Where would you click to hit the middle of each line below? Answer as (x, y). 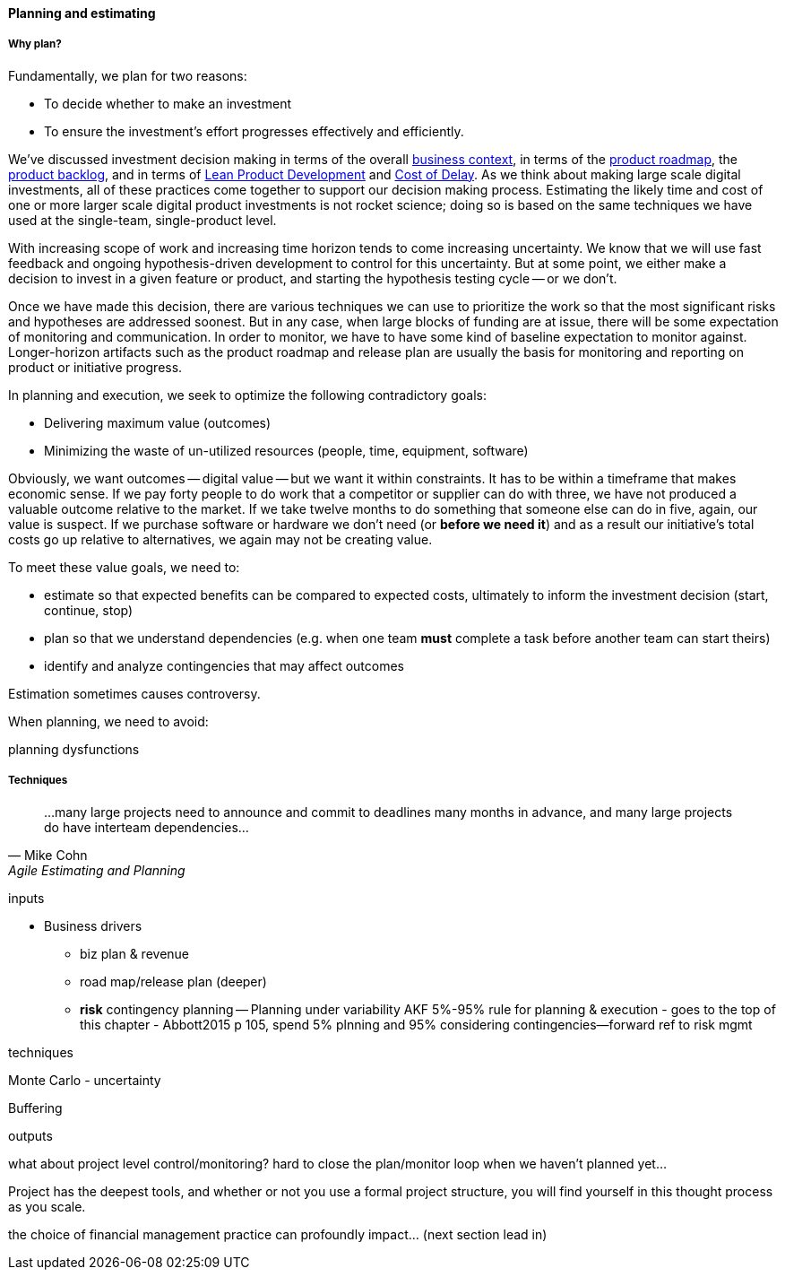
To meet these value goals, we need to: (124, 567)
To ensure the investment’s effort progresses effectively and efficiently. (254, 131)
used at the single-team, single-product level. (142, 220)
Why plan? (35, 44)
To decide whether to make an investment (168, 103)
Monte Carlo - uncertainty (85, 1080)
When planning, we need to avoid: (108, 721)
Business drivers (93, 925)
